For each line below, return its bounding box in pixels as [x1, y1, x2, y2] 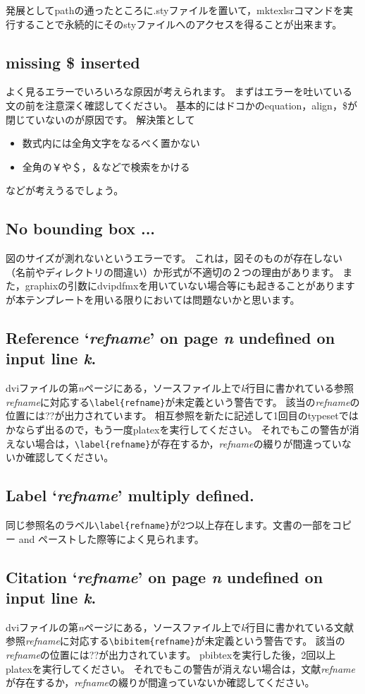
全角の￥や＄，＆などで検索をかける [22, 159, 190, 174]
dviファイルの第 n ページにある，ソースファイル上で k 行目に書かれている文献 [6, 619, 354, 634]
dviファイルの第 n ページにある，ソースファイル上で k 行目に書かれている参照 [6, 381, 354, 395]
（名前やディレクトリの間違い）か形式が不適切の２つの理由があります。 [6, 264, 340, 279]
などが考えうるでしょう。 [6, 183, 124, 198]
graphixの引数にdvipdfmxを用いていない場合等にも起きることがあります [25, 278, 355, 293]
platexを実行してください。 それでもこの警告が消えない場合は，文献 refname [6, 661, 355, 676]
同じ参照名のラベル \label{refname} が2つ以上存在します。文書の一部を [6, 517, 332, 532]
